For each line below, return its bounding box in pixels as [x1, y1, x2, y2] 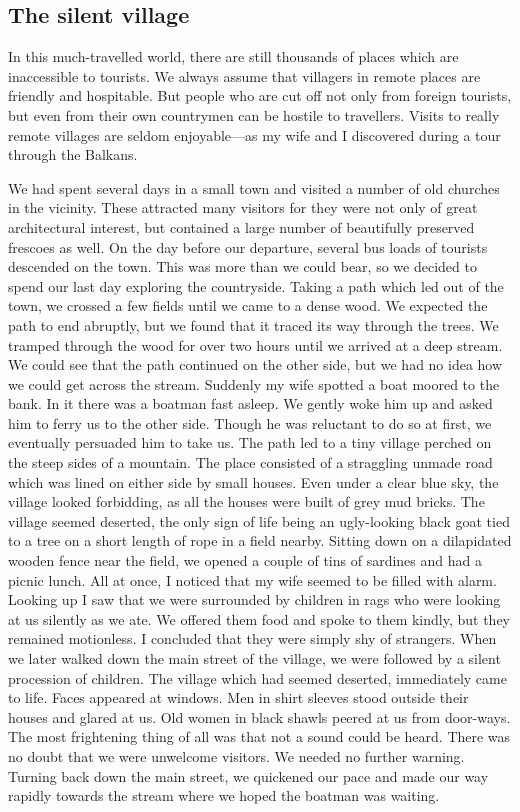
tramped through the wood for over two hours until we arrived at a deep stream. [8, 334, 503, 355]
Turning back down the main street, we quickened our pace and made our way [8, 765, 489, 786]
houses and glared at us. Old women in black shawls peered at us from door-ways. [8, 706, 511, 727]
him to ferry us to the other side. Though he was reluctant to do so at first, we [8, 412, 492, 433]
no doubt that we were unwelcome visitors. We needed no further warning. [8, 745, 465, 766]
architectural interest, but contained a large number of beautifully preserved [8, 216, 475, 237]
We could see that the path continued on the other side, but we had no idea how [8, 354, 503, 375]
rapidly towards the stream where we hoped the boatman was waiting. [8, 785, 440, 806]
